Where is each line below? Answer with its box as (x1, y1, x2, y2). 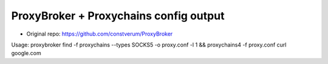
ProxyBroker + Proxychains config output (11, 9, 225, 22)
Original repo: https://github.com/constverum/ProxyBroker (26, 30, 173, 37)
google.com (11, 50, 42, 57)
